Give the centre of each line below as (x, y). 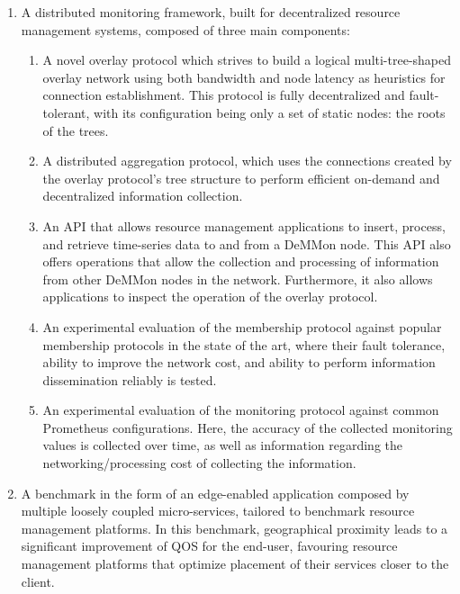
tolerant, (66, 112)
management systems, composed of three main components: (185, 29)
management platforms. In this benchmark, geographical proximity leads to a (235, 528)
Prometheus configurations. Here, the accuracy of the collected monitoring (248, 427)
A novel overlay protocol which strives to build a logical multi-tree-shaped (247, 60)
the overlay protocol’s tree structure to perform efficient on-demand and (241, 178)
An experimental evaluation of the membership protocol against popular (242, 326)
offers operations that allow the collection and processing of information (241, 261)
